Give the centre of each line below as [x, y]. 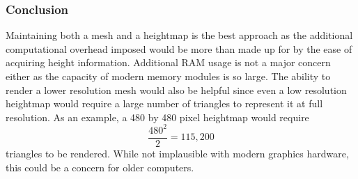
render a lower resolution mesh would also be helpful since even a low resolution [176, 89]
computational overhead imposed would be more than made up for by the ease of [179, 48]
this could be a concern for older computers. [100, 167]
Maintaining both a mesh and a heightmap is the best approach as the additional [179, 35]
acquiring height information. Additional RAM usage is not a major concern [168, 62]
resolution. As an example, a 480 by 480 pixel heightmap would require [157, 117]
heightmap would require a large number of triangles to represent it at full [164, 103]
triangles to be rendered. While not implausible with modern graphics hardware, [177, 153]
